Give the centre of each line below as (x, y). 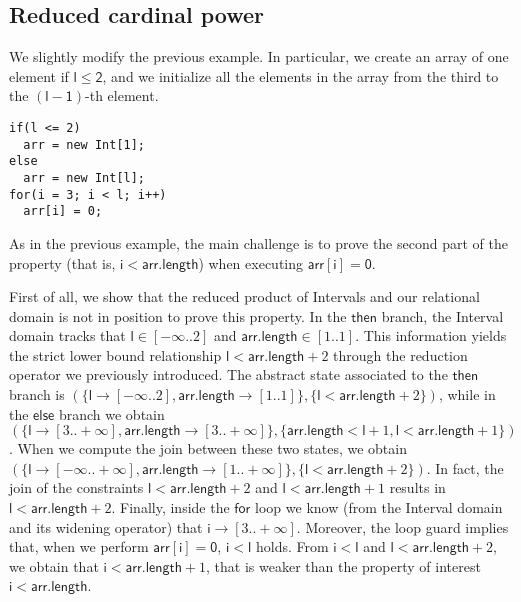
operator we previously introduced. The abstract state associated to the (228, 374)
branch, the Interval (442, 315)
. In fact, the (465, 467)
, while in (467, 394)
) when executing (251, 262)
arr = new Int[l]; (84, 177)
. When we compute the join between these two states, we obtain (208, 448)
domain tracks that (67, 335)
